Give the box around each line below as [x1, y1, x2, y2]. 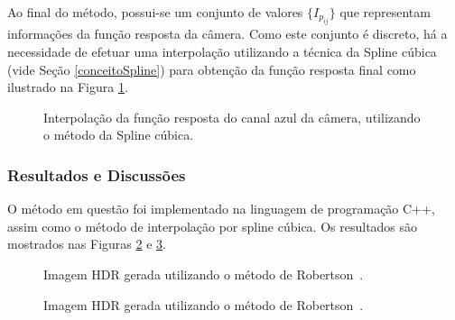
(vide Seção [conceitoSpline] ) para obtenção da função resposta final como [7, 59, 416, 78]
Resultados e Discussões [7, 163, 186, 186]
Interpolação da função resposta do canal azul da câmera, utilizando [43, 107, 421, 126]
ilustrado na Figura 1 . [7, 78, 128, 96]
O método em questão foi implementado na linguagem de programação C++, [7, 199, 435, 218]
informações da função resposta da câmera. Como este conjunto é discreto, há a [7, 24, 448, 43]
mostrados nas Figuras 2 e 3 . [7, 234, 166, 253]
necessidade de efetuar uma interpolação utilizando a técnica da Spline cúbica [7, 42, 437, 60]
